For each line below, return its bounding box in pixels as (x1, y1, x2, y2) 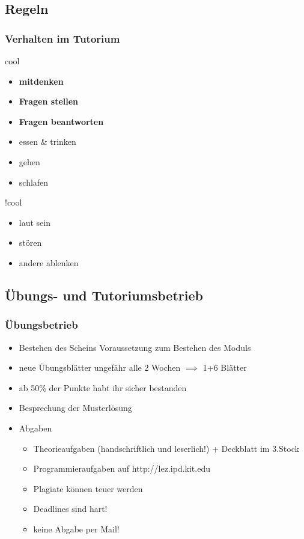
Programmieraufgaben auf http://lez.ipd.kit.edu (33, 462, 210, 475)
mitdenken (19, 75, 64, 87)
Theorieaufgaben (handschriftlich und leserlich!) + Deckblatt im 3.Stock (33, 442, 299, 454)
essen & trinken (19, 135, 76, 148)
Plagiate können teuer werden (33, 482, 143, 495)
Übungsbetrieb (5, 317, 78, 332)
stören (19, 236, 42, 249)
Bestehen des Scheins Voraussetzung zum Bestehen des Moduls (19, 341, 251, 353)
